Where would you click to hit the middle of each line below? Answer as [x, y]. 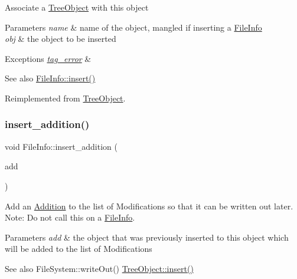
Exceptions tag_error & [48, 58]
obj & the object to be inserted [61, 39]
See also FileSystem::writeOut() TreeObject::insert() [99, 268]
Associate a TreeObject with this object [77, 7]
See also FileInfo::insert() [50, 78]
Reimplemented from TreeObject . [65, 98]
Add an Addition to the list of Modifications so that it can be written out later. [149, 206]
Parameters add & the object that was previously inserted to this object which [147, 237]
